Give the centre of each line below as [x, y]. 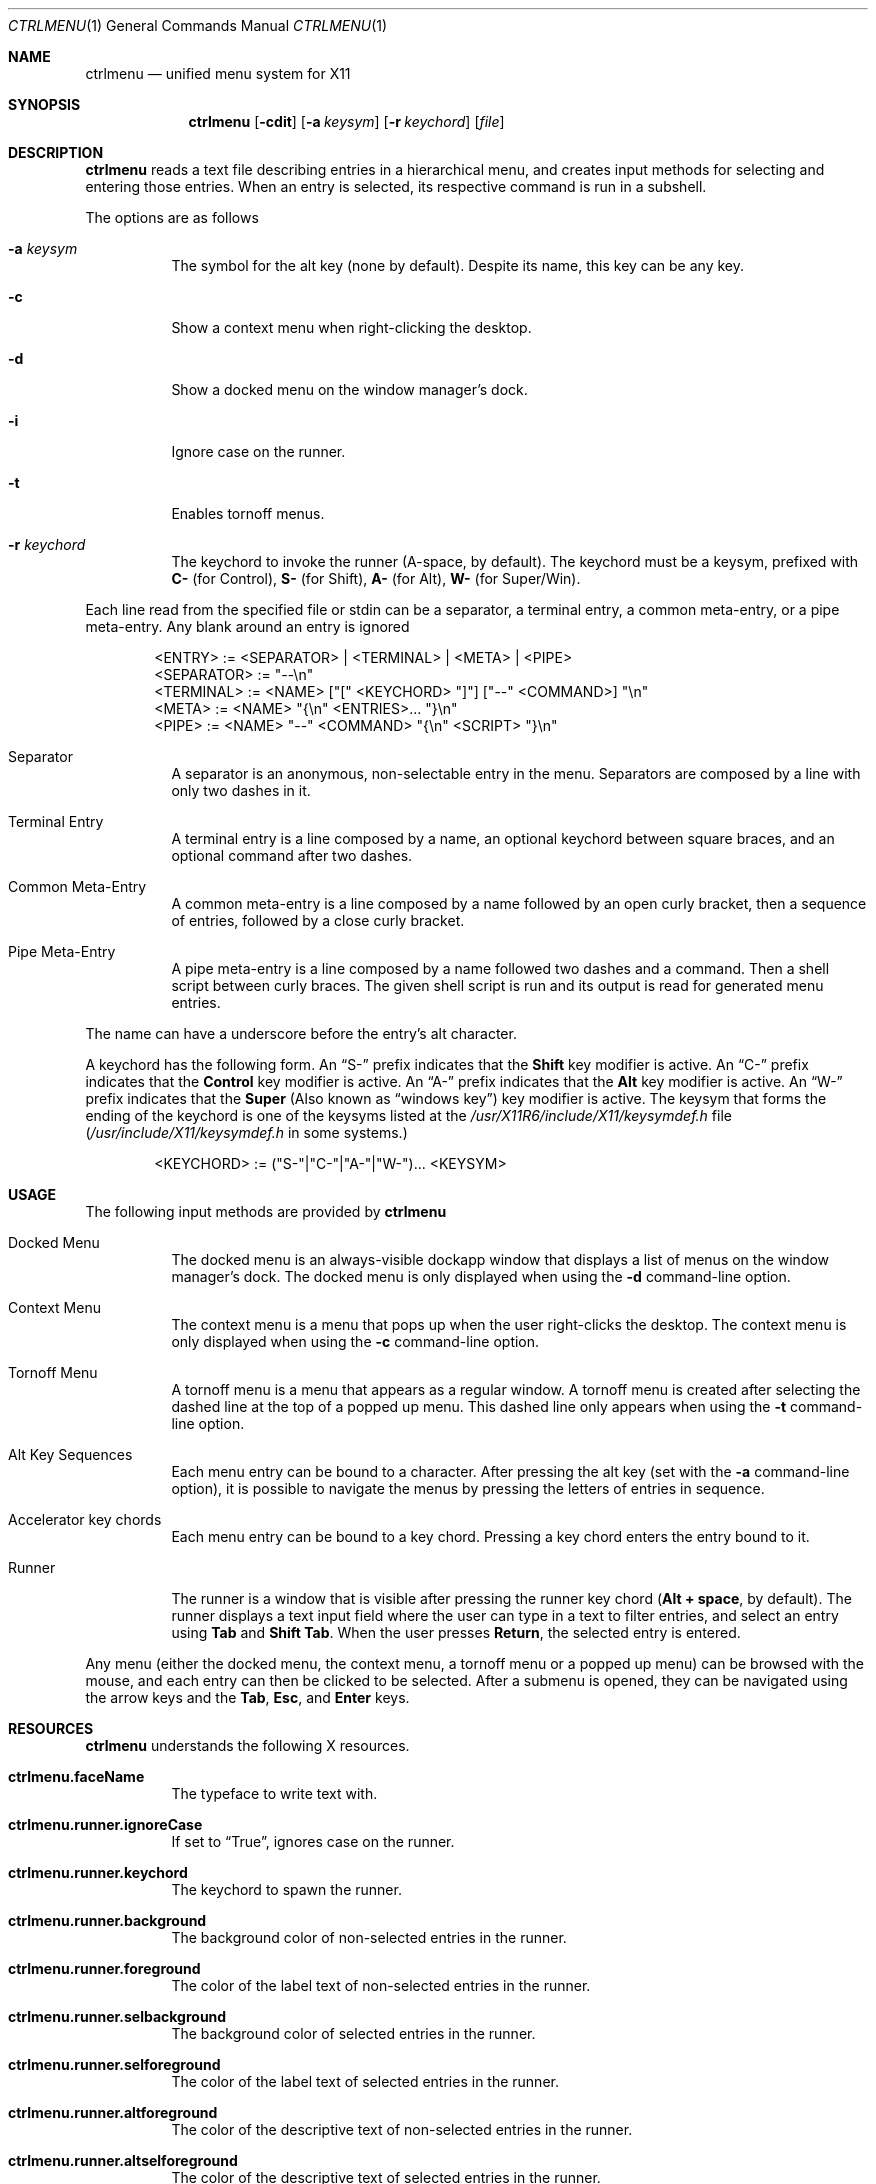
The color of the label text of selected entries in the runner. [365, 2081]
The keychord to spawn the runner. [286, 1889]
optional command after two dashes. [292, 855]
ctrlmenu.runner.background [107, 1920]
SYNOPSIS [44, 104]
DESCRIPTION [56, 152]
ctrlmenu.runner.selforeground [114, 2064]
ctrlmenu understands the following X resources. [247, 1745]
